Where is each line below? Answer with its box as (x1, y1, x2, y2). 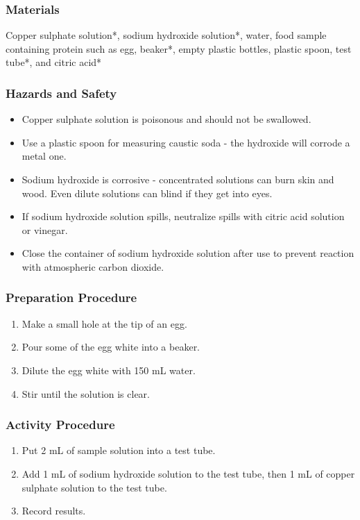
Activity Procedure (6, 416, 115, 433)
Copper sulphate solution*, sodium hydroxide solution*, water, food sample (6, 28, 327, 42)
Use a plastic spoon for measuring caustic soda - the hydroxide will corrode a (22, 135, 350, 149)
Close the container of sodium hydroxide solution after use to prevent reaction (22, 246, 354, 260)
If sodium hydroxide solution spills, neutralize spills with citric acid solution (22, 209, 345, 224)
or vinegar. (22, 222, 68, 237)
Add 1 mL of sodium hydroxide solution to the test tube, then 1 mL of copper (22, 466, 355, 480)
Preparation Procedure (6, 289, 137, 306)
